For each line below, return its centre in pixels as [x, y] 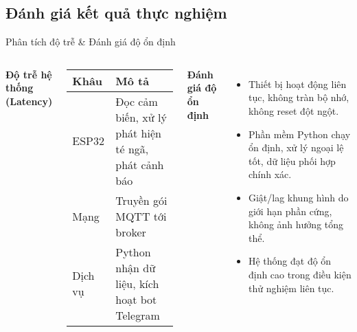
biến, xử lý [141, 117]
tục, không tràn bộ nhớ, [299, 97]
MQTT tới [141, 216]
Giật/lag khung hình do [298, 197]
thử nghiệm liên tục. [291, 288]
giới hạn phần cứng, [290, 211]
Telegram [138, 315]
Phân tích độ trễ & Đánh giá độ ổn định [91, 42]
